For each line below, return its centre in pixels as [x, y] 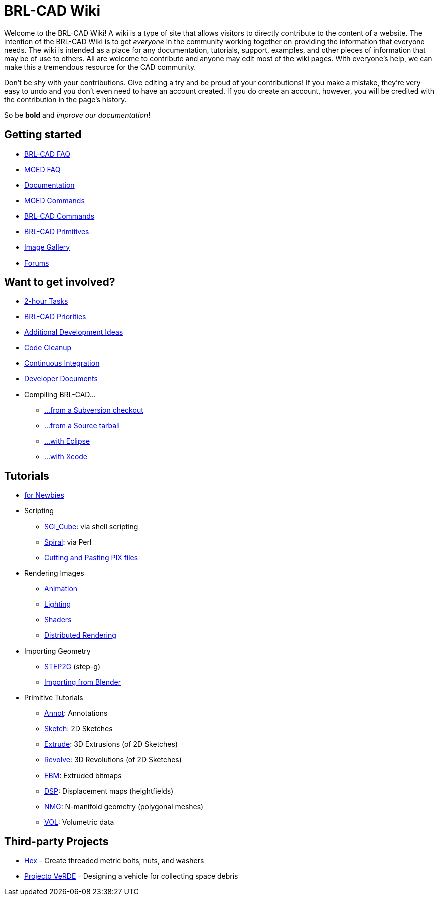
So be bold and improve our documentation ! [77, 115]
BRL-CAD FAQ [47, 154]
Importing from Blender [83, 682]
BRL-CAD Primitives [57, 231]
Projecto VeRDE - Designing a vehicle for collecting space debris [131, 876]
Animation [61, 589]
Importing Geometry [57, 651]
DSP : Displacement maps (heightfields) [109, 791]
